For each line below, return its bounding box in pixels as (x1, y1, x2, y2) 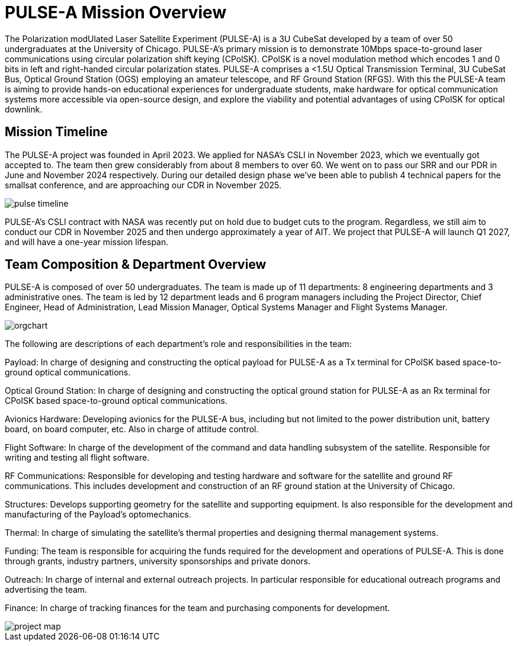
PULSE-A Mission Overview (5, 2, 227, 23)
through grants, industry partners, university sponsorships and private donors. (5, 556, 311, 567)
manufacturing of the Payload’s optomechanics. (5, 509, 191, 520)
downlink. (5, 104, 43, 114)
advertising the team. (5, 584, 88, 595)
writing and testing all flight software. (5, 452, 150, 463)
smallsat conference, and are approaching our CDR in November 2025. (5, 179, 282, 190)
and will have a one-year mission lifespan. (5, 236, 169, 247)
